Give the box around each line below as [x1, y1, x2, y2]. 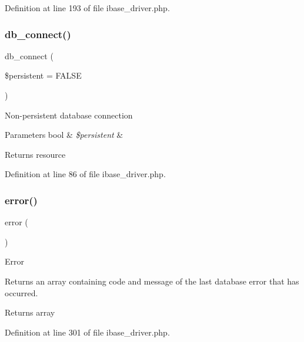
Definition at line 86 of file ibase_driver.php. [5, 168, 166, 180]
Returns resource [5, 148, 66, 160]
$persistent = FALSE [5, 69, 82, 82]
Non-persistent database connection [5, 109, 133, 121]
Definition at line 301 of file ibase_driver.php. [5, 326, 170, 338]
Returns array [5, 306, 55, 319]
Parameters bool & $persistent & [5, 128, 123, 141]
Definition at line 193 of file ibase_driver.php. [5, 2, 170, 13]
